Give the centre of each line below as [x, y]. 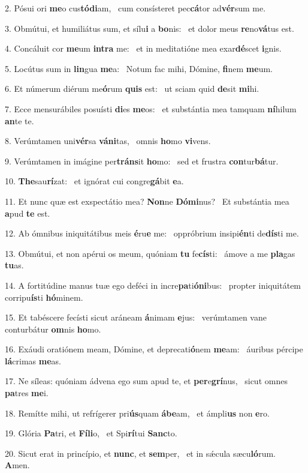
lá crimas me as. [33, 360]
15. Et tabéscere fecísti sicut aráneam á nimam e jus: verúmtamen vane [136, 317]
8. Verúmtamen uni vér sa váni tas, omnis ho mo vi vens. [108, 141]
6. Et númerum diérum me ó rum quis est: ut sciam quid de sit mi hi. [132, 89]
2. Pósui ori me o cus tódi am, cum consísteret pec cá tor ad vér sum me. [135, 8]
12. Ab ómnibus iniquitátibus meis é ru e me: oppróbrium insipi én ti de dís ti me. [152, 233]
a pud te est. [28, 213]
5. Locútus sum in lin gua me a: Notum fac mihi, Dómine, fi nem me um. [139, 68]
